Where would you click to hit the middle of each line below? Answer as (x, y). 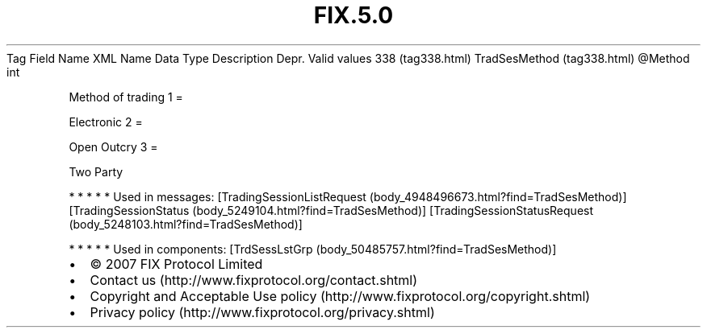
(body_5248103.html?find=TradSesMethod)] (186, 224)
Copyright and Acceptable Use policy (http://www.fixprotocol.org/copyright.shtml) (340, 296)
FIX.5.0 (353, 15)
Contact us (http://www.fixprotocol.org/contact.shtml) (254, 280)
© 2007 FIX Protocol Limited (176, 264)
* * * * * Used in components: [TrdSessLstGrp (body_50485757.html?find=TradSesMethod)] (313, 249)
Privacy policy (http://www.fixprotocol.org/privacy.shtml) (262, 312)
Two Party (96, 171)
